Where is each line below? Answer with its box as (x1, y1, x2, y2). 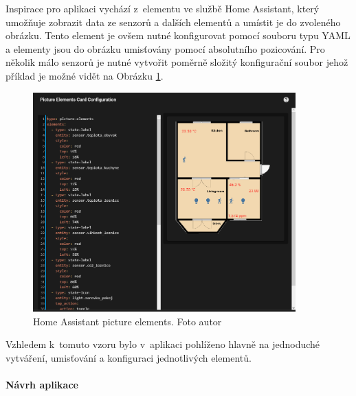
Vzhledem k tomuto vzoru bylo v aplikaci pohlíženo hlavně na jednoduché (5, 337, 320, 351)
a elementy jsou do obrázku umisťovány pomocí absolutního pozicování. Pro (5, 41, 325, 56)
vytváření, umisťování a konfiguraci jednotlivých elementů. (5, 351, 252, 365)
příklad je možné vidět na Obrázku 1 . (5, 68, 164, 82)
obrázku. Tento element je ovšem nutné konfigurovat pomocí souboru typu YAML (5, 28, 351, 43)
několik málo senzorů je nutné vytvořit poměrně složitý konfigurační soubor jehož (5, 55, 348, 69)
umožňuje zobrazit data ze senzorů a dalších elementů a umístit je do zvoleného (5, 14, 341, 29)
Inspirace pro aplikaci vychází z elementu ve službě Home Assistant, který (5, 1, 320, 15)
